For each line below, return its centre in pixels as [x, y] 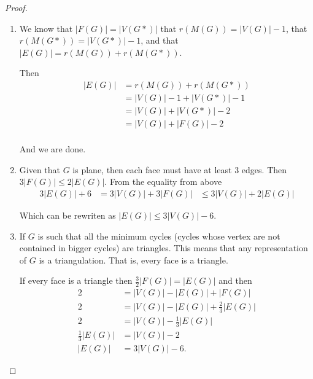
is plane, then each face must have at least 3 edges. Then [180, 169]
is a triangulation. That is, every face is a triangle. [133, 260]
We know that [46, 28]
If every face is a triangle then [76, 280]
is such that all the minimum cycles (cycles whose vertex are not [159, 236]
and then [235, 280]
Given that [40, 169]
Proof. [16, 7]
